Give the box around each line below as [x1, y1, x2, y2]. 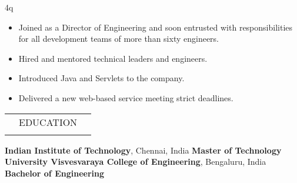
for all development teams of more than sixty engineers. [18, 32, 219, 45]
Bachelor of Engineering [5, 167, 104, 179]
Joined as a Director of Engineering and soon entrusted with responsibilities [18, 21, 293, 33]
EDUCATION [19, 115, 78, 129]
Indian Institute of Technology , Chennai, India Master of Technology [5, 144, 282, 156]
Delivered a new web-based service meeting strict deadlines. [18, 91, 233, 104]
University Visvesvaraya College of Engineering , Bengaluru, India [5, 155, 266, 168]
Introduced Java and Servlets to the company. [18, 72, 185, 84]
